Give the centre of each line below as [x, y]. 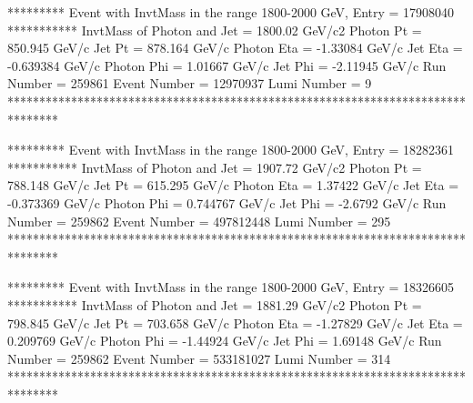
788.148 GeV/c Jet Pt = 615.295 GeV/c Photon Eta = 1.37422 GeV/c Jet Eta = [233, 185]
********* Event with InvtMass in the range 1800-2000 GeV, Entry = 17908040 [231, 12]
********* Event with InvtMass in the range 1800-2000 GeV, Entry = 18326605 [231, 287]
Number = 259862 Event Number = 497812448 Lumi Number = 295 [199, 221]
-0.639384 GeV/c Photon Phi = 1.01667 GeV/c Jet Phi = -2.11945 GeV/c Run [227, 65]
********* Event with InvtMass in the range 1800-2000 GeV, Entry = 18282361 [231, 150]
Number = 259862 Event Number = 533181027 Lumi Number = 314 [199, 358]
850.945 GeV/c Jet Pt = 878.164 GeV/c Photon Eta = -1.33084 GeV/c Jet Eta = [235, 48]
